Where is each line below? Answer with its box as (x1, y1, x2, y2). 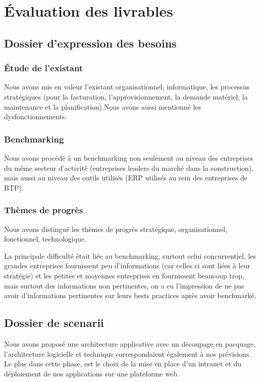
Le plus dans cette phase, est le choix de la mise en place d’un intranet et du (4, 358, 241, 369)
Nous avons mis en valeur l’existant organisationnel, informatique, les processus (4, 81, 250, 92)
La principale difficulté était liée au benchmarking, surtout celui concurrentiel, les (4, 250, 256, 261)
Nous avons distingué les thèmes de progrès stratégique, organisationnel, (4, 223, 228, 234)
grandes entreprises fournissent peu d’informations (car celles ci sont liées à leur (4, 260, 250, 271)
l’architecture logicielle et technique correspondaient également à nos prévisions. (4, 348, 251, 359)
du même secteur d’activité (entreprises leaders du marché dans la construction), (4, 162, 254, 173)
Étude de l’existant (4, 62, 83, 74)
